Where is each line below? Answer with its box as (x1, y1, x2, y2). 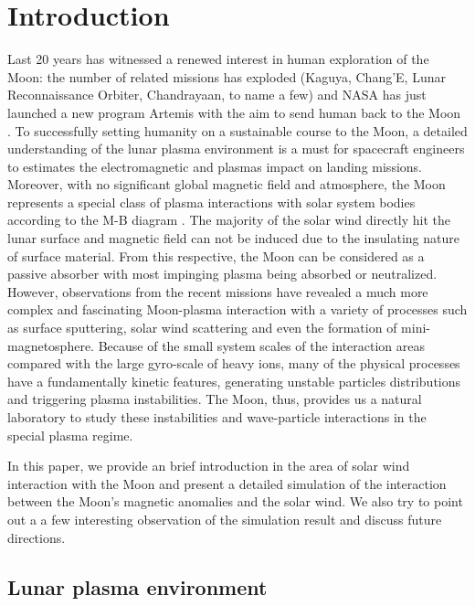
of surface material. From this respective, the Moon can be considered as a (7, 246, 425, 265)
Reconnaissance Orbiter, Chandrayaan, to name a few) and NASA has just (7, 85, 427, 104)
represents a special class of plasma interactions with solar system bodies (7, 192, 416, 211)
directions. (7, 527, 66, 547)
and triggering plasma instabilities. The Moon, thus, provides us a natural (7, 389, 422, 409)
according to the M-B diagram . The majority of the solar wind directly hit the (7, 210, 451, 229)
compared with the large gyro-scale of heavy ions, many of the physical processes (7, 354, 460, 373)
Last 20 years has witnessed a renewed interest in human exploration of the (7, 49, 429, 69)
